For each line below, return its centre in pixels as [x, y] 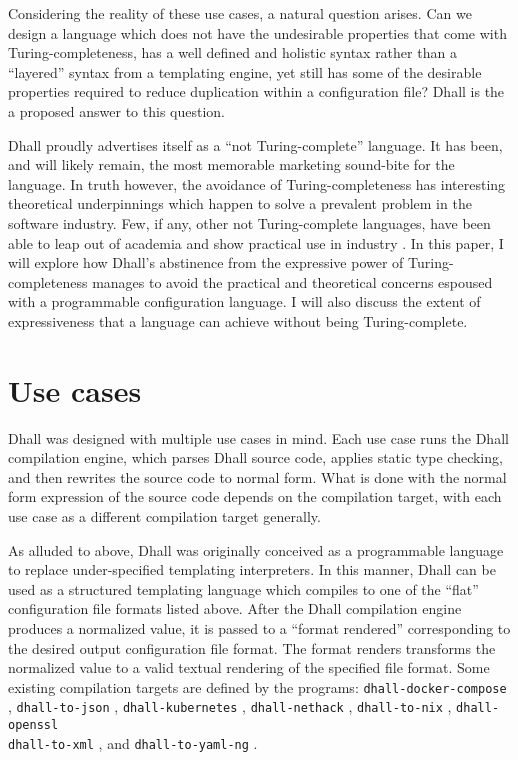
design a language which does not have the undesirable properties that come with [257, 32]
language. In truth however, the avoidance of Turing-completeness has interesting [257, 183]
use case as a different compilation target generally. [164, 516]
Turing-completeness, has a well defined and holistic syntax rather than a [232, 52]
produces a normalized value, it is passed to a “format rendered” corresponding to [259, 627]
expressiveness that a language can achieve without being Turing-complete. [238, 320]
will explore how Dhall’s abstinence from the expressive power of [206, 262]
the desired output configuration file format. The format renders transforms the [252, 647]
